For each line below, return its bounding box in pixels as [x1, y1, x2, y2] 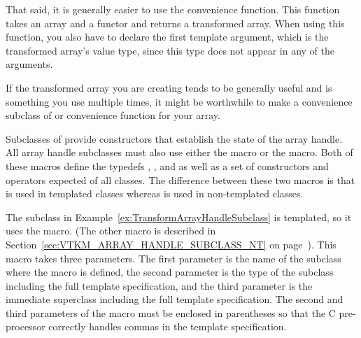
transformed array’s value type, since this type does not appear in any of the [6, 43, 334, 57]
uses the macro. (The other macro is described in [6, 223, 216, 238]
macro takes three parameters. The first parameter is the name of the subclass [6, 251, 341, 265]
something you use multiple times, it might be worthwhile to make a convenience [6, 94, 353, 108]
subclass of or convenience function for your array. [6, 108, 220, 122]
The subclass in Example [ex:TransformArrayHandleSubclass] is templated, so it [6, 209, 352, 224]
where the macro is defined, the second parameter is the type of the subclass [6, 265, 334, 279]
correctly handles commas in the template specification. [48, 319, 287, 334]
